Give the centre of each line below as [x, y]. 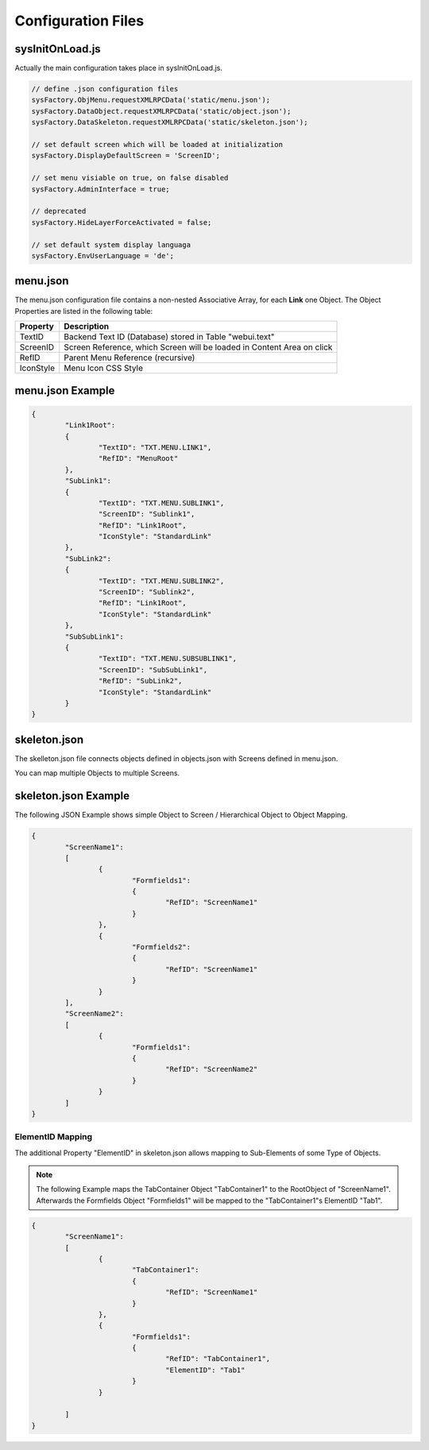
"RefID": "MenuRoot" [138, 458]
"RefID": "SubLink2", [140, 681]
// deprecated [59, 211]
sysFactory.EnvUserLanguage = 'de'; [103, 255]
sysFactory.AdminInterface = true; [100, 189]
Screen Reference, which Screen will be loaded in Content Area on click [198, 347]
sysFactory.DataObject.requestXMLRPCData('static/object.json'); [161, 111]
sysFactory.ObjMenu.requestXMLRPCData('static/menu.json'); [151, 100]
